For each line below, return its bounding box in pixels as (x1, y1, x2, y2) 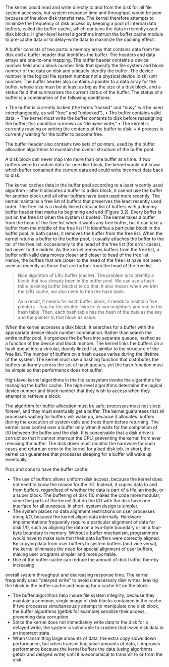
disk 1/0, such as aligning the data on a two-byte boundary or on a (12, 525, 151, 530)
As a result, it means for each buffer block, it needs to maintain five (17, 298, 157, 304)
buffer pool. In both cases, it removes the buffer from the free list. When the (5, 230, 163, 236)
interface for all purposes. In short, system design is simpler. (12, 503, 139, 509)
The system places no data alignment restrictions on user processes (12, 508, 155, 514)
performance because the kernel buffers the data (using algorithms (12, 646, 153, 652)
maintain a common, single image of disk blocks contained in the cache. (12, 598, 163, 603)
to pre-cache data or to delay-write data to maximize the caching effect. (5, 36, 155, 42)
